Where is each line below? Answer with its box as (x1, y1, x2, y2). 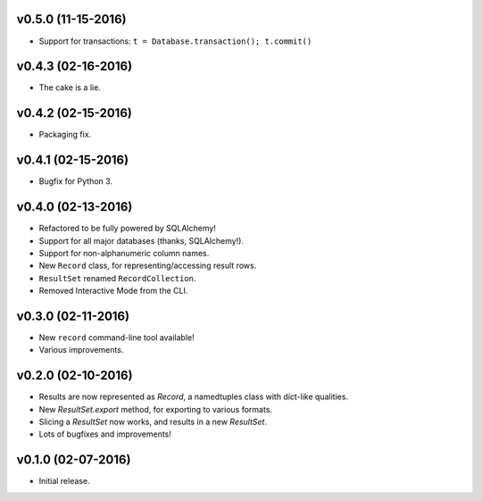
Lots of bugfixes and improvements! (38, 429, 171, 439)
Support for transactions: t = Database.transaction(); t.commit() (38, 36, 312, 46)
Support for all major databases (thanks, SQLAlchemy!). (38, 235, 245, 246)
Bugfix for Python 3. (38, 176, 113, 187)
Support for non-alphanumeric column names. (38, 247, 210, 258)
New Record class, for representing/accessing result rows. (38, 260, 257, 271)
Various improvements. (38, 345, 124, 355)
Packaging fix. (38, 129, 92, 140)
